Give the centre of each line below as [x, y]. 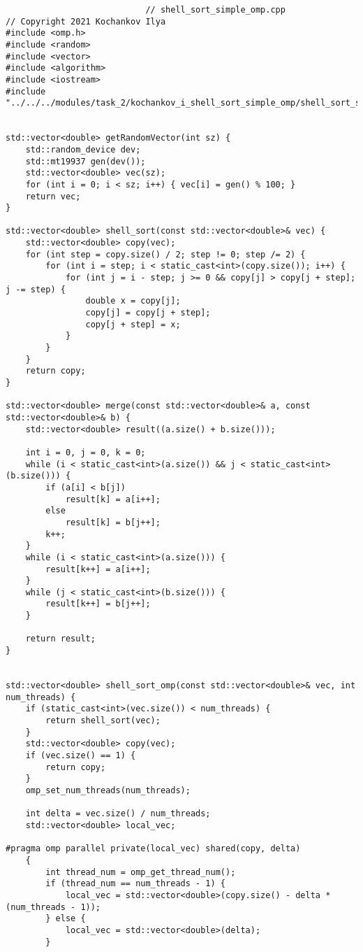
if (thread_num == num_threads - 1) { [135, 884]
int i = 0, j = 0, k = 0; [86, 452]
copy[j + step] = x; [133, 324]
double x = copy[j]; [133, 301]
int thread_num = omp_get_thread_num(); [141, 872]
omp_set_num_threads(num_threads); [108, 790]
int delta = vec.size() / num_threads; [118, 814]
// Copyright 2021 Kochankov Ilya [86, 21]
